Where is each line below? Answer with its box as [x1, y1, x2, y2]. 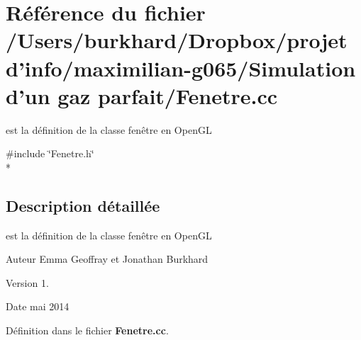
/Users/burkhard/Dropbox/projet [6, 25, 348, 55]
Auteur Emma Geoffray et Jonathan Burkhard [6, 251, 209, 266]
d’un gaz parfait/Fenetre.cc [6, 81, 278, 110]
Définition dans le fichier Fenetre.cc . [6, 323, 169, 338]
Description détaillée [6, 194, 160, 216]
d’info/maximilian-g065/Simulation [6, 53, 356, 82]
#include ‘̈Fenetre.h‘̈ [6, 146, 94, 161]
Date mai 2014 [6, 299, 70, 314]
